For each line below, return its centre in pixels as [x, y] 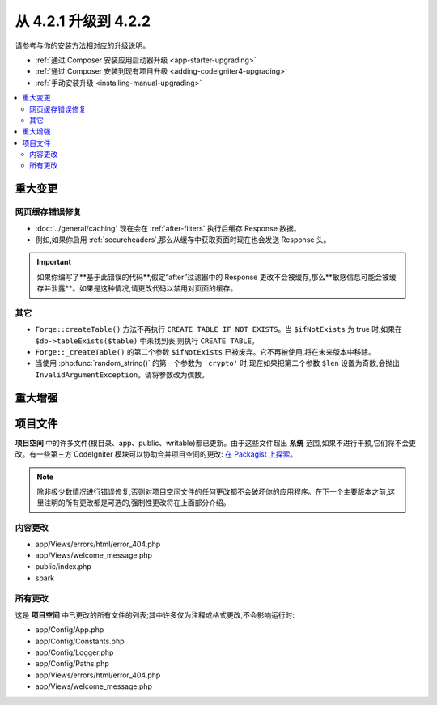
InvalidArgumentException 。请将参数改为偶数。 [122, 374]
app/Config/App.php [70, 630]
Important [54, 262]
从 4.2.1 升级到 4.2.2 [83, 21]
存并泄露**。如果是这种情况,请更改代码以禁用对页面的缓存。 [137, 288]
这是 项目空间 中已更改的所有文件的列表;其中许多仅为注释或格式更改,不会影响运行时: [155, 614]
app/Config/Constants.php [80, 641]
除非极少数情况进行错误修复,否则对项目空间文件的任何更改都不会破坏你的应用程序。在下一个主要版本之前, [212, 491]
